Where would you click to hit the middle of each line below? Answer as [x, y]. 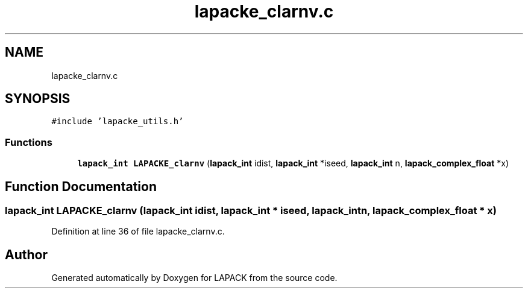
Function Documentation [81, 186]
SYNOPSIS [38, 99]
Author [26, 254]
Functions [29, 142]
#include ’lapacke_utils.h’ [118, 121]
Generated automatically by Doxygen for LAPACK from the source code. [194, 278]
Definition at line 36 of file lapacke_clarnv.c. [138, 232]
